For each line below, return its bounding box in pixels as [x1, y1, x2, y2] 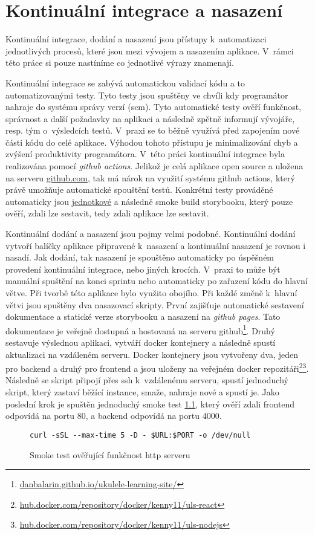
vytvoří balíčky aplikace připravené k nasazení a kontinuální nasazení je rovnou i [5, 239, 306, 251]
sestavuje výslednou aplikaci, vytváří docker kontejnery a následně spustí [5, 336, 276, 349]
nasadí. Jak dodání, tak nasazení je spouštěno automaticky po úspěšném [5, 251, 274, 264]
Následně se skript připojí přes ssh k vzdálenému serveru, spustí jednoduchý [5, 374, 288, 386]
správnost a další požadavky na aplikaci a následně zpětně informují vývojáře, [5, 112, 295, 125]
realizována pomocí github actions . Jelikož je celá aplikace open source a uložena [5, 160, 304, 172]
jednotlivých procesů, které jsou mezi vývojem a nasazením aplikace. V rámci [5, 44, 294, 57]
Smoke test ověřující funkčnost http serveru [30, 448, 190, 461]
